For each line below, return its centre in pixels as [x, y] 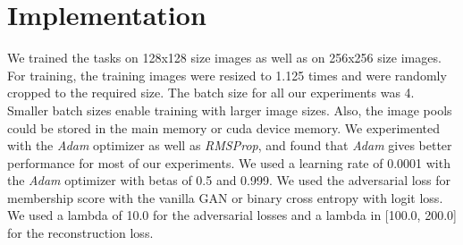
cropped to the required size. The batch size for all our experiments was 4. [211, 93]
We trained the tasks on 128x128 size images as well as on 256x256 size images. [224, 58]
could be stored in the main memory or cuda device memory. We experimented [224, 127]
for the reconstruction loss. [80, 233]
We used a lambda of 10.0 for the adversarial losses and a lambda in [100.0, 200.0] [232, 215]
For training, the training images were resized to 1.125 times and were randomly [227, 75]
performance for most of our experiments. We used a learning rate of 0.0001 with [229, 162]
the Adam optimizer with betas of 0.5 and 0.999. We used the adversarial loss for [229, 180]
